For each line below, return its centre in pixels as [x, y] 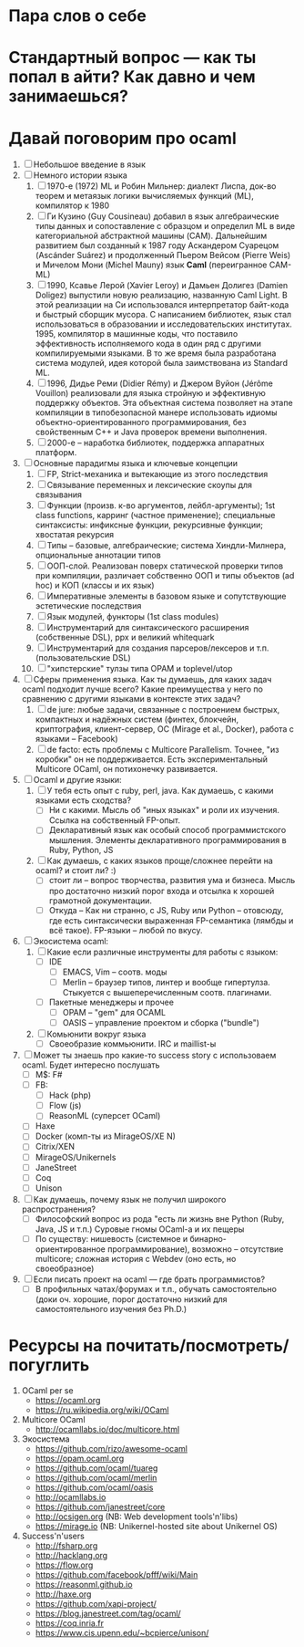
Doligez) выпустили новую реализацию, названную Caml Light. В [161, 295]
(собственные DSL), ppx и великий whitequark [125, 637]
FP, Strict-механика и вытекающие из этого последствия [157, 474]
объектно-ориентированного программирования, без [141, 422]
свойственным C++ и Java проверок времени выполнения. [151, 432]
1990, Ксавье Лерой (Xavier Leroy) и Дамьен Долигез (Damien [167, 286]
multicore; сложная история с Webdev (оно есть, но [136, 1258]
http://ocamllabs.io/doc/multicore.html [107, 1429]
